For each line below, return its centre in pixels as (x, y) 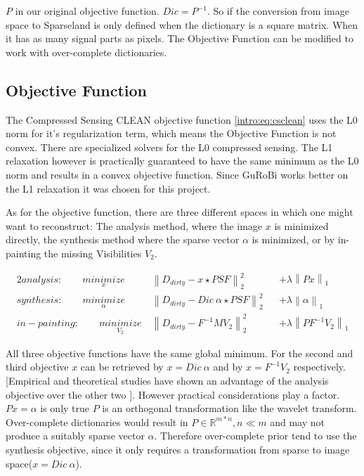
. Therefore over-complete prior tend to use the (255, 436)
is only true (65, 408)
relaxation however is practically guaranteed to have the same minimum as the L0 (182, 161)
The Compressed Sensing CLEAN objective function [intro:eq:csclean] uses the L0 (182, 119)
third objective (37, 367)
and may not (298, 422)
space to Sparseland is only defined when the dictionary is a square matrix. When (182, 24)
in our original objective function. (87, 11)
